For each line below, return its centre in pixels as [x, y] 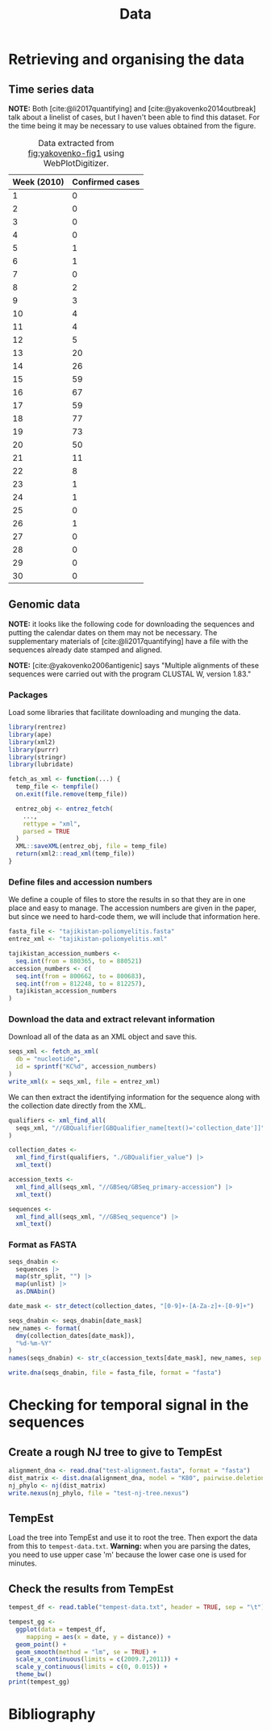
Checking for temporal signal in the [129, 1405]
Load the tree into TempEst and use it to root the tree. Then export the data [133, 1537]
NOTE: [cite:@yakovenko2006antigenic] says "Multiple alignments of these [134, 665]
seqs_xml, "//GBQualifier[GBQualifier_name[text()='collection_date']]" [140, 1128]
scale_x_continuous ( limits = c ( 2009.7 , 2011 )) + [97, 1659]
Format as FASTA [43, 1245]
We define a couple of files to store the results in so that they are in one [127, 900]
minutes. [23, 1563]
